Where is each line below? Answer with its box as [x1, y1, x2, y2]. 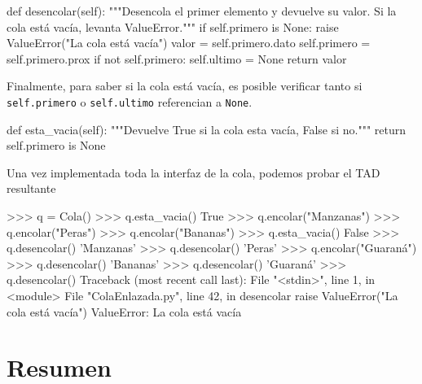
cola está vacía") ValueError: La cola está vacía [7, 303, 242, 320]
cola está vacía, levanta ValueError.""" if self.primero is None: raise [7, 18, 339, 35]
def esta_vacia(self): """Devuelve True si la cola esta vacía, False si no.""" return [7, 120, 407, 137]
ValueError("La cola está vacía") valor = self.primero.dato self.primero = [7, 34, 371, 51]
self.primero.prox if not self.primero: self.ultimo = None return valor [7, 50, 347, 67]
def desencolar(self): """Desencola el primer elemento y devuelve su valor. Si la [7, 2, 397, 19]
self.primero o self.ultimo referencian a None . [7, 93, 253, 110]
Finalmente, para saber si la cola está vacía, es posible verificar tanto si [7, 77, 363, 94]
